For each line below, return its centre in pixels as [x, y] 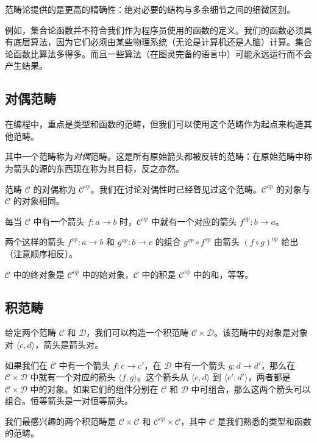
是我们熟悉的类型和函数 [264, 421]
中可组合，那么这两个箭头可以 [251, 388]
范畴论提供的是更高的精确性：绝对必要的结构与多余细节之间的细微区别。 [150, 9]
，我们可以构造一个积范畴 [137, 332]
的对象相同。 [39, 201]
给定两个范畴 [30, 332]
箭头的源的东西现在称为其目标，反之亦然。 [98, 168]
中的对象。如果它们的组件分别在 [94, 388]
